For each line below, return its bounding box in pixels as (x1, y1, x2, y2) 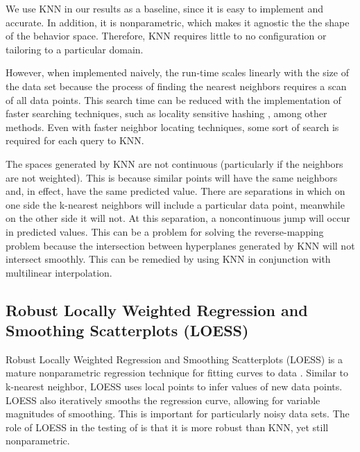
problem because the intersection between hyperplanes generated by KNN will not (6, 238, 355, 252)
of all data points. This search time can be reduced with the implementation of (6, 92, 341, 107)
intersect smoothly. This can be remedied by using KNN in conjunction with (6, 252, 331, 266)
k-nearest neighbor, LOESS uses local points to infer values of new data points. (6, 379, 343, 394)
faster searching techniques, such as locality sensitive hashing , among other (6, 106, 327, 121)
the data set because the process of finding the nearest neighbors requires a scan (6, 78, 347, 93)
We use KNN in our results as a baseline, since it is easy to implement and (6, 1, 323, 15)
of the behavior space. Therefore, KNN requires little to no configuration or (6, 28, 327, 43)
